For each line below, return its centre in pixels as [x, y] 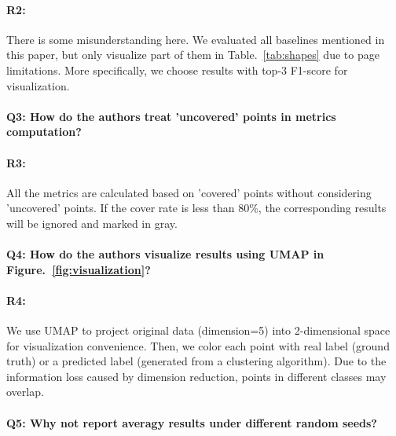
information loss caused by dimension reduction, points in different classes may [196, 376]
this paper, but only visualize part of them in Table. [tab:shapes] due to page [193, 55]
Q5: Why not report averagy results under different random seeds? [192, 422]
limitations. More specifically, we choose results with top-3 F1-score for [177, 70]
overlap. [25, 392]
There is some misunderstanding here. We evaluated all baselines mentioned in [196, 39]
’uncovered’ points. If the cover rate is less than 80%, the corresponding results [196, 208]
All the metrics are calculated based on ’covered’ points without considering [189, 192]
